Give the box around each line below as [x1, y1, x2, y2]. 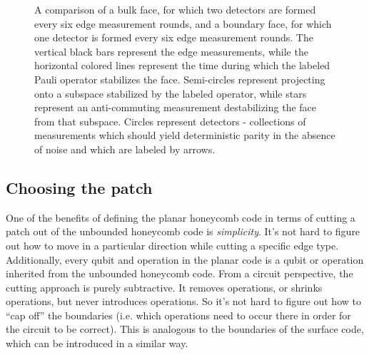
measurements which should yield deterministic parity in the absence [34, 128, 335, 143]
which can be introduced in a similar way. [6, 336, 188, 351]
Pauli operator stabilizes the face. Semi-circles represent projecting [34, 71, 325, 86]
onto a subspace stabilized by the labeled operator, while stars [34, 86, 307, 101]
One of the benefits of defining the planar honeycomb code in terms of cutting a [6, 210, 355, 225]
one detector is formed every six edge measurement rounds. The [34, 30, 313, 45]
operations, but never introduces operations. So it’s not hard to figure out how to [6, 294, 361, 309]
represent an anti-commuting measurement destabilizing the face [34, 100, 317, 115]
